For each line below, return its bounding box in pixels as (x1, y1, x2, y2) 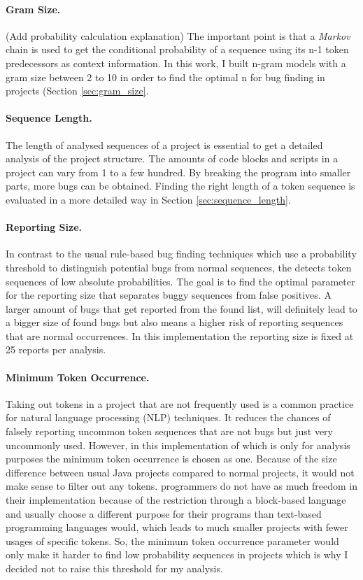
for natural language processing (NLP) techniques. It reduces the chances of (6, 410, 331, 425)
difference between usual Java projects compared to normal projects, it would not (6, 465, 355, 479)
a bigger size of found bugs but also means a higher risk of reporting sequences (6, 315, 343, 330)
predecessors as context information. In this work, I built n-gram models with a (6, 55, 346, 70)
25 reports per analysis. (6, 342, 106, 357)
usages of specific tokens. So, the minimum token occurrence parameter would (6, 533, 339, 548)
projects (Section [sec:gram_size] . (6, 83, 149, 98)
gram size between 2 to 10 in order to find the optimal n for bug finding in (6, 69, 325, 84)
